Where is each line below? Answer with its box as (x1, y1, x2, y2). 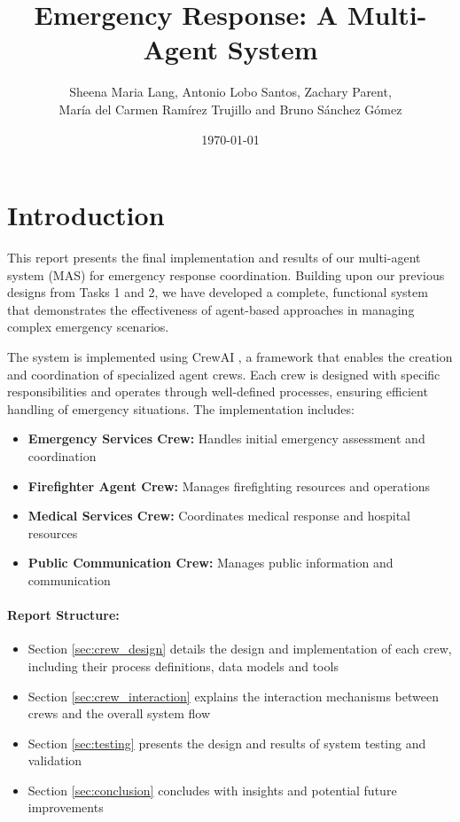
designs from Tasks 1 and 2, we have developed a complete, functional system (7, 283, 428, 301)
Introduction (7, 197, 165, 233)
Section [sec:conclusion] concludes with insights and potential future (27, 780, 397, 799)
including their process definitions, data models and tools (27, 656, 339, 675)
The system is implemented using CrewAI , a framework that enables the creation (7, 348, 453, 365)
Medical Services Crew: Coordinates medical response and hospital (27, 506, 411, 525)
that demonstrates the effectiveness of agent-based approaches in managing (7, 300, 415, 318)
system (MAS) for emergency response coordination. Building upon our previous (7, 265, 445, 284)
